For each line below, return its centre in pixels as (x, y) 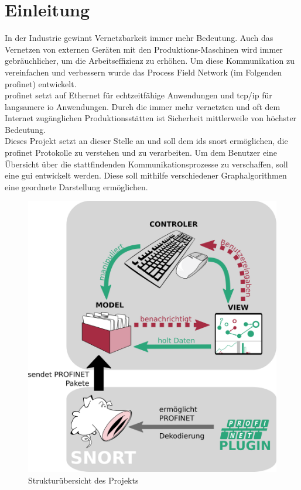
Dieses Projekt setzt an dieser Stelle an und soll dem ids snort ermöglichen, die (146, 141)
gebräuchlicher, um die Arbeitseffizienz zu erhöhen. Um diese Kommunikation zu (150, 61)
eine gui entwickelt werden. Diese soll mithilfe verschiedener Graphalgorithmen (146, 175)
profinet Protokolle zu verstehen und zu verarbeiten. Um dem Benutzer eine (141, 153)
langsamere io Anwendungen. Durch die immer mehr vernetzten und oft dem (143, 106)
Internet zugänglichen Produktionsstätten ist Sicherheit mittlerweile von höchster (151, 118)
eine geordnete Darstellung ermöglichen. (76, 186)
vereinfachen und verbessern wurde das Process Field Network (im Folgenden (143, 72)
